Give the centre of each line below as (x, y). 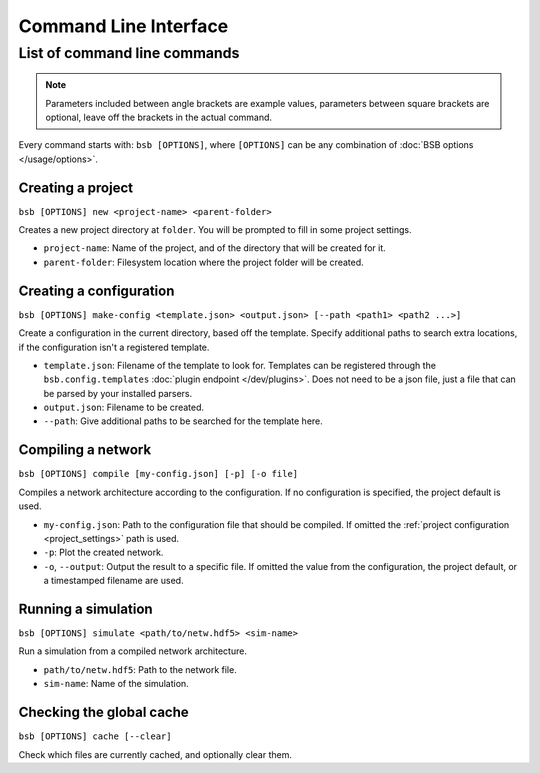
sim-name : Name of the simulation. (116, 684)
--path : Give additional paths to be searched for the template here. (183, 421)
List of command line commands (129, 53)
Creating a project (76, 187)
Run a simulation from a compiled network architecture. (132, 651)
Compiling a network (85, 450)
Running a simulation (86, 608)
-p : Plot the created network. (103, 552)
